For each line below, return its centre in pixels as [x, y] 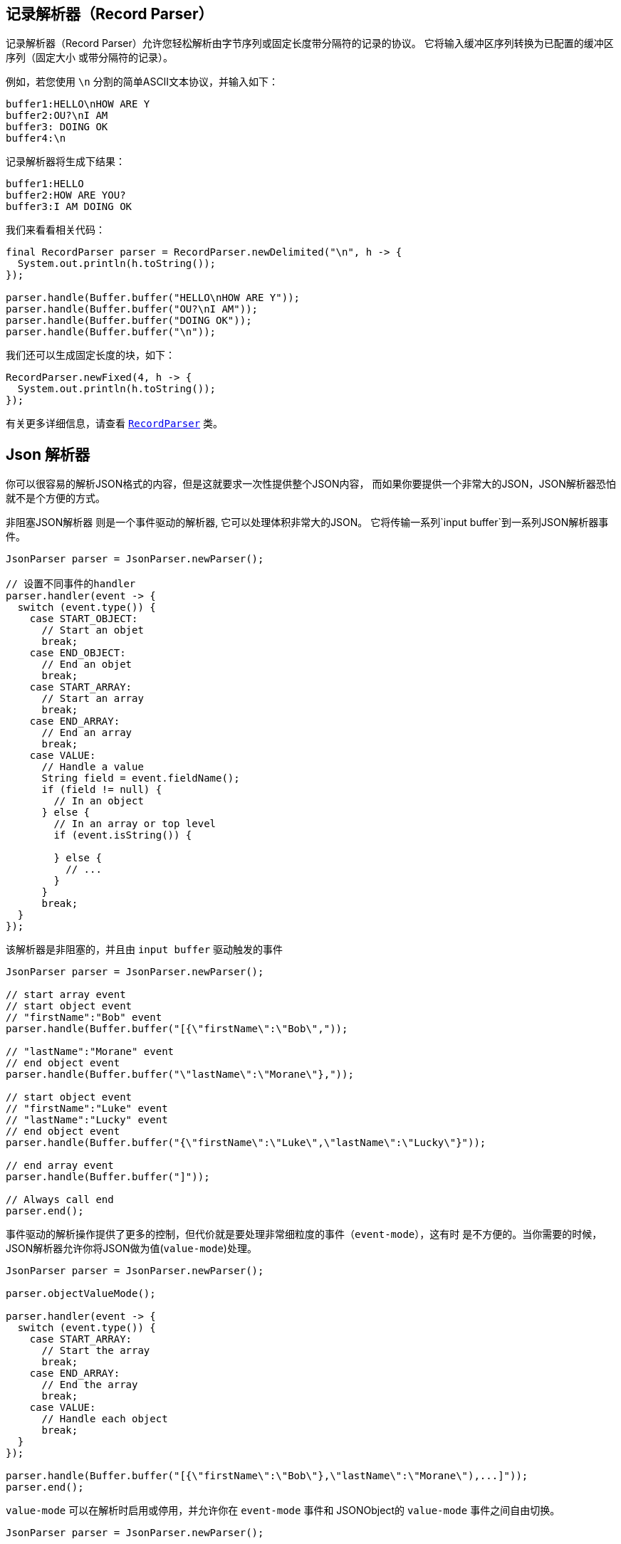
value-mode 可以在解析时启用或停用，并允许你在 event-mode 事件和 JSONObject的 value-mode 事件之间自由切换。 [283, 1511]
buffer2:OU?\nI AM [57, 116]
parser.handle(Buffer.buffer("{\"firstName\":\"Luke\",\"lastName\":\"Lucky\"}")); [246, 1143]
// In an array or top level [135, 824]
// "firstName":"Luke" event [87, 1109]
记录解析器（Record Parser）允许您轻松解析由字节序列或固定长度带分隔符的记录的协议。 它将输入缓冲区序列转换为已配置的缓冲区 [310, 43]
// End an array [87, 733]
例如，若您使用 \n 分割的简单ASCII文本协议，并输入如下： [142, 82]
